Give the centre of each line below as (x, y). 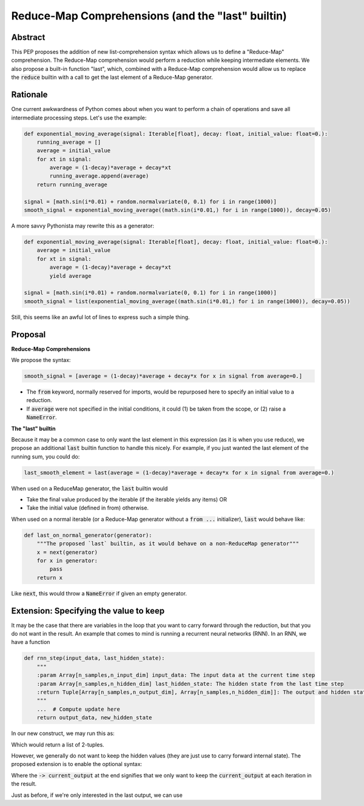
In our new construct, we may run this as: (63, 733)
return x (50, 577)
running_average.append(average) (99, 176)
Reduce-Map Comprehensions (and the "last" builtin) (149, 16)
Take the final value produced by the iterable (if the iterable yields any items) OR (127, 500)
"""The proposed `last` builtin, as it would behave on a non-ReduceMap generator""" (168, 544)
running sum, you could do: (45, 456)
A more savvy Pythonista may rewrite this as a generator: (83, 226)
